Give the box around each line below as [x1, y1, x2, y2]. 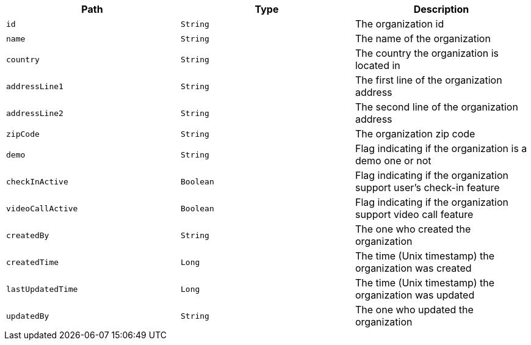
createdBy [6, 230, 49, 240]
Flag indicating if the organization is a [355, 142, 527, 154]
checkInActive [6, 176, 68, 186]
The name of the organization [355, 32, 491, 45]
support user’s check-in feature [355, 181, 500, 194]
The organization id [355, 18, 444, 30]
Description [413, 3, 469, 15]
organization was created [355, 262, 472, 274]
